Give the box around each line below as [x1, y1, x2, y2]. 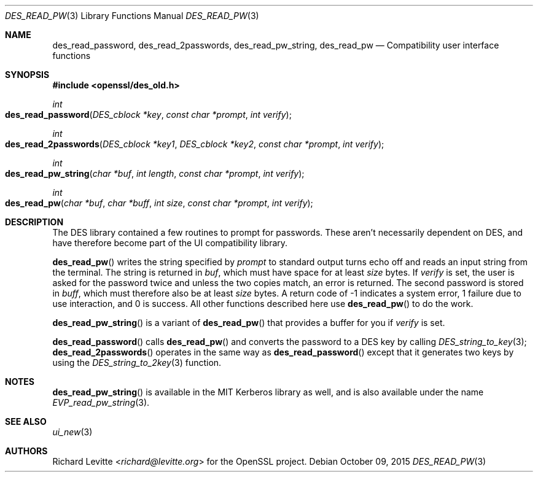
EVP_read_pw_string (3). [52, 397, 150, 408]
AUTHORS [5, 446, 48, 456]
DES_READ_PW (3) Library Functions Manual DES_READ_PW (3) [5, 10, 259, 21]
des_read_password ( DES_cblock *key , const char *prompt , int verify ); [5, 109, 292, 120]
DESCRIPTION [5, 217, 64, 227]
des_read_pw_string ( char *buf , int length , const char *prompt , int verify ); [5, 168, 305, 179]
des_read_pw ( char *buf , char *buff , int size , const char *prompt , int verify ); [5, 198, 313, 208]
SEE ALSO [5, 416, 47, 427]
